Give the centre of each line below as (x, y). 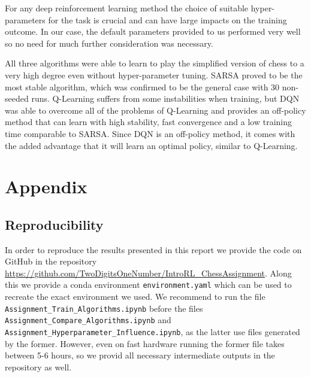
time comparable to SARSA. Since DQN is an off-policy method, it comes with (150, 133)
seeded (17, 98)
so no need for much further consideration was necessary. (109, 43)
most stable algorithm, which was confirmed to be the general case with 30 (142, 86)
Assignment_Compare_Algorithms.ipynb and (88, 320)
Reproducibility (54, 224)
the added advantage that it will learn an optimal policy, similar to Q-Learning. (151, 145)
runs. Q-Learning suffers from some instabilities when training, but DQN (165, 98)
